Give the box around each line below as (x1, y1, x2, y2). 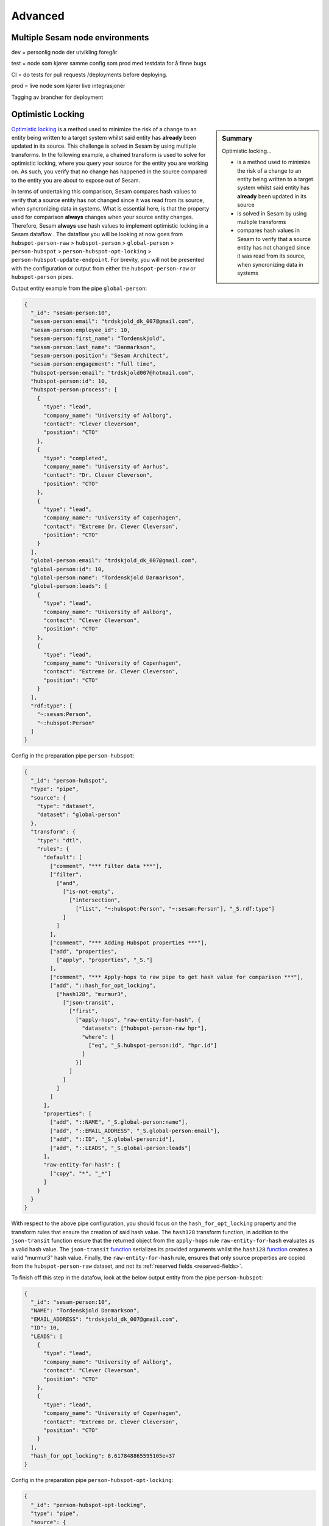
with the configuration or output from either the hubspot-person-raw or (11, 264, 196, 272)
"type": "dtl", (37, 837, 82, 844)
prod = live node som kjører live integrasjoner (11, 82, 126, 90)
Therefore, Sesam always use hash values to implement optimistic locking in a (11, 222, 208, 229)
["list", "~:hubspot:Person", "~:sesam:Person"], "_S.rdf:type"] (75, 905, 275, 912)
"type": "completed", (43, 455, 108, 461)
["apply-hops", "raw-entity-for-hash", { (75, 1016, 201, 1023)
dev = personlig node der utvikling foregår (11, 49, 118, 56)
